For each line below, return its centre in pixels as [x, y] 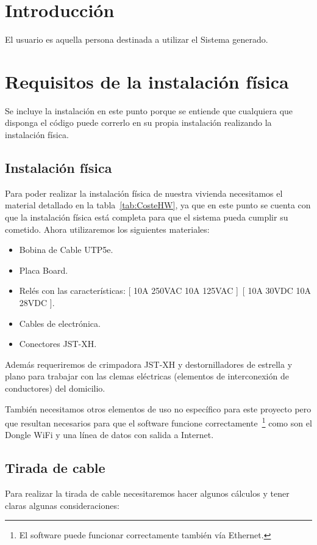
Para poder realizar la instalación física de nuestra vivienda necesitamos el [144, 193]
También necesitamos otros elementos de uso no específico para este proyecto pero [158, 408]
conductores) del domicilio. [55, 388]
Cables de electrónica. [60, 323]
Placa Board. [44, 270]
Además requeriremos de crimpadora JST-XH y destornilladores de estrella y [149, 364]
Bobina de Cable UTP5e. [66, 250]
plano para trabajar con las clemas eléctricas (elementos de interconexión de [147, 376]
